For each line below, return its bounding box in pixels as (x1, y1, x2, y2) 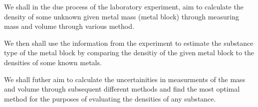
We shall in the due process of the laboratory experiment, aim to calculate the (4, 1, 244, 11)
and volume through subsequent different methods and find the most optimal (4, 84, 240, 94)
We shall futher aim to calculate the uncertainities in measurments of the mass (4, 74, 246, 84)
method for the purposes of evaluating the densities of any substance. (4, 93, 216, 104)
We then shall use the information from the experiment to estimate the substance (4, 37, 254, 48)
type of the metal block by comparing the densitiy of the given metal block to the (4, 47, 254, 58)
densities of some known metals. (4, 57, 102, 67)
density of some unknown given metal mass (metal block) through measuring (4, 11, 240, 21)
